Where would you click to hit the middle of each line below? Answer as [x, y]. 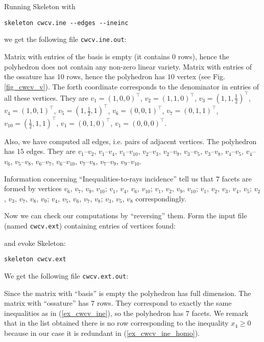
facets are [237, 178]
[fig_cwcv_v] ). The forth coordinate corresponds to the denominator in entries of [132, 86]
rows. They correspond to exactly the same [164, 303]
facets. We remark [220, 313]
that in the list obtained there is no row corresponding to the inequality [116, 323]
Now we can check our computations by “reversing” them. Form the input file [126, 215]
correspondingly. [161, 198]
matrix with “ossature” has [46, 303]
